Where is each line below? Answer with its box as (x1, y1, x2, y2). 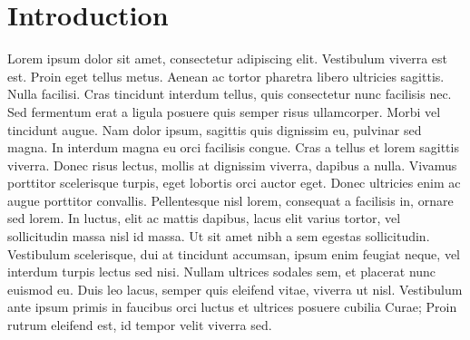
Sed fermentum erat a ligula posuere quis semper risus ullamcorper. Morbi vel (7, 102, 441, 121)
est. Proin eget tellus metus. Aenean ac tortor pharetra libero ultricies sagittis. (7, 66, 445, 85)
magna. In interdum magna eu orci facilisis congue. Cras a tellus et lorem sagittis (7, 138, 459, 157)
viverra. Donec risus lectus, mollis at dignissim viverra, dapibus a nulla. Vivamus (7, 155, 457, 174)
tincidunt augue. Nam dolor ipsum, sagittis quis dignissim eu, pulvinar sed (7, 120, 422, 139)
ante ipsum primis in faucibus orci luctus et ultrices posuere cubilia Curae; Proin (7, 297, 457, 316)
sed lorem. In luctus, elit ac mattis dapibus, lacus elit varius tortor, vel (7, 209, 401, 228)
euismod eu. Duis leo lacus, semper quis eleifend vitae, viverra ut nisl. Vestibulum (7, 279, 463, 298)
